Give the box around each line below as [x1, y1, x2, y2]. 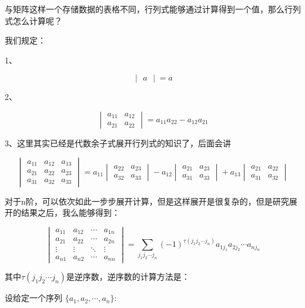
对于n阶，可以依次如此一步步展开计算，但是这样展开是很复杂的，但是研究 [5, 195, 289, 207]
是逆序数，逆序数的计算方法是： [66, 270, 190, 283]
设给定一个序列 [5, 292, 62, 304]
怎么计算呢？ [12, 14, 62, 26]
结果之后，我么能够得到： [21, 206, 120, 219]
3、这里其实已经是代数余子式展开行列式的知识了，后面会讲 [5, 136, 231, 149]
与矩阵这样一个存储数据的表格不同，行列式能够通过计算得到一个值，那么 [5, 3, 284, 15]
